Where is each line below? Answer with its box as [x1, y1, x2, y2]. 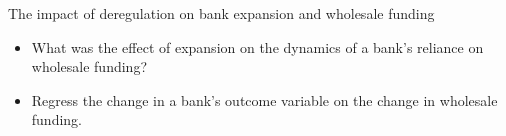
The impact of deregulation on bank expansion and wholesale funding [8, 3, 435, 23]
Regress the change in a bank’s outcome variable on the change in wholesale [31, 89, 498, 110]
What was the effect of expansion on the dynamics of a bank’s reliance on [31, 36, 484, 57]
